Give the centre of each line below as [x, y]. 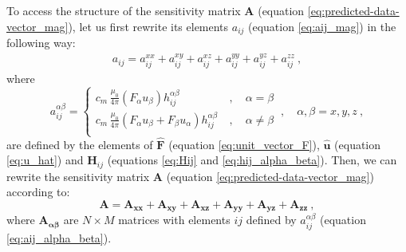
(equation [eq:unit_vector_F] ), [244, 144]
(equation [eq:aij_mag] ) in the [322, 26]
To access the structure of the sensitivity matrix [124, 10]
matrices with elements [174, 220]
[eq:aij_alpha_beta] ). [59, 237]
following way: [41, 43]
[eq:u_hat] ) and [45, 160]
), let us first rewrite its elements [148, 26]
